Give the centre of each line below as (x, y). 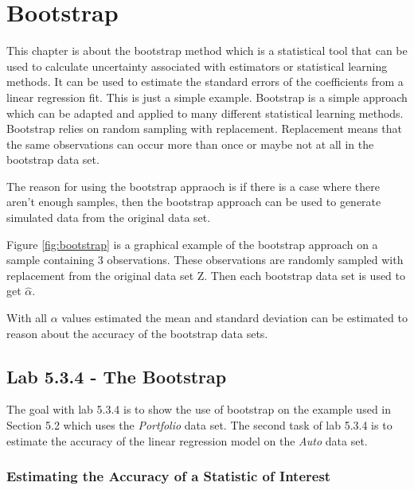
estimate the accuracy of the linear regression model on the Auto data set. (187, 440)
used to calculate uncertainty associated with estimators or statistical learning (197, 66)
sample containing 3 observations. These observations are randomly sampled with (205, 260)
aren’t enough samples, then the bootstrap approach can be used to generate (194, 202)
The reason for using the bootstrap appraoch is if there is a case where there (193, 186)
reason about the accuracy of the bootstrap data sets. (137, 333)
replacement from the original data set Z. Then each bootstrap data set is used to (206, 275)
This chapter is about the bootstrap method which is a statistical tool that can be (207, 51)
